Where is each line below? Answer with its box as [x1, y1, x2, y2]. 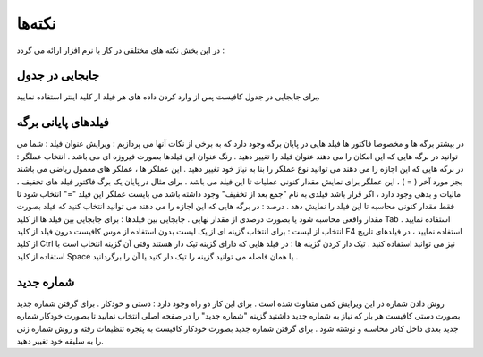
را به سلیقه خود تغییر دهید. [16, 336, 105, 346]
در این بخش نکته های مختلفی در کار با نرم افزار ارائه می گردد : [16, 45, 225, 55]
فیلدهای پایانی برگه [16, 115, 109, 130]
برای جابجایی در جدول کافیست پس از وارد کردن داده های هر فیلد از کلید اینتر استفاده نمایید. [16, 91, 321, 102]
